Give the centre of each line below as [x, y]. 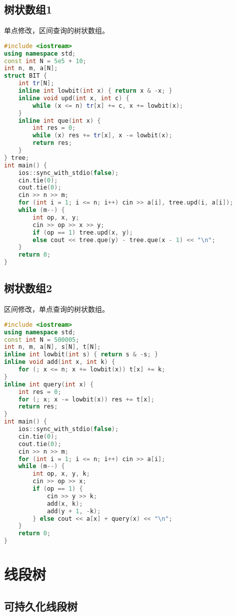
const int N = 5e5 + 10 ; [45, 61]
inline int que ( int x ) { [59, 121]
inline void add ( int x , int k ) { [60, 362]
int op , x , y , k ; [61, 474]
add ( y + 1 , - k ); [74, 511]
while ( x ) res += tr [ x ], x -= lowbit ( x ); [102, 136]
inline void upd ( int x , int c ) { [74, 98]
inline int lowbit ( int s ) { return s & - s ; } [81, 355]
